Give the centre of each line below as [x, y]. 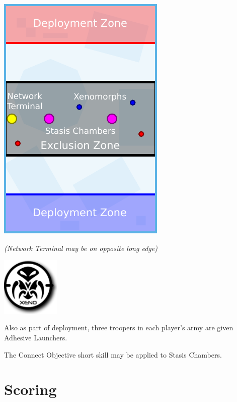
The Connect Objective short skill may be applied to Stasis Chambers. [113, 354]
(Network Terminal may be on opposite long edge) [81, 248]
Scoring [30, 389]
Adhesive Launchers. [36, 337]
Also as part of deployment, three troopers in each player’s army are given [119, 328]
